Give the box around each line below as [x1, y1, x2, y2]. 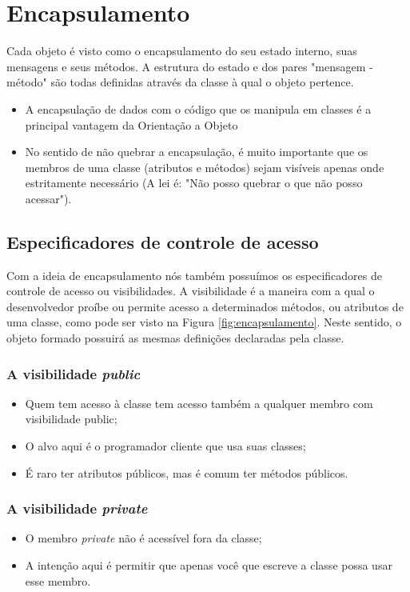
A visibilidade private [6, 498, 148, 518]
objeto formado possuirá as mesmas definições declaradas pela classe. [6, 330, 344, 346]
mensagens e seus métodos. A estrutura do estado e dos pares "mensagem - [6, 58, 373, 74]
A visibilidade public [6, 363, 141, 383]
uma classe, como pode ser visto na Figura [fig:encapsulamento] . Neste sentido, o [6, 314, 402, 330]
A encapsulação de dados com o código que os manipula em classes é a [25, 100, 372, 117]
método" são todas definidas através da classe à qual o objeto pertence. [6, 74, 354, 90]
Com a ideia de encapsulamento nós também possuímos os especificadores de [6, 266, 382, 283]
